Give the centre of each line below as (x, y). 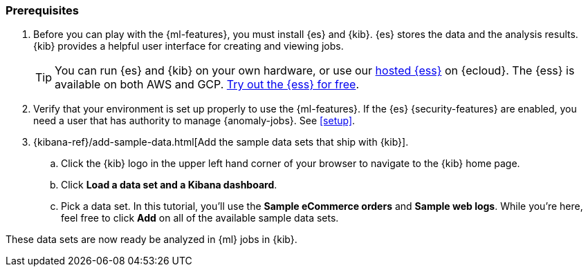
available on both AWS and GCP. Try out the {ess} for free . (207, 85)
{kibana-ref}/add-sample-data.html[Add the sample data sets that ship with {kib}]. (221, 142)
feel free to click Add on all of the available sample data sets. (200, 218)
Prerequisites (42, 10)
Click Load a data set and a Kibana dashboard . (169, 185)
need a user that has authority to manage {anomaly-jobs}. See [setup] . (194, 121)
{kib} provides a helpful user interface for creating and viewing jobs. (189, 46)
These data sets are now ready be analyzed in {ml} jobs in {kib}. (151, 240)
